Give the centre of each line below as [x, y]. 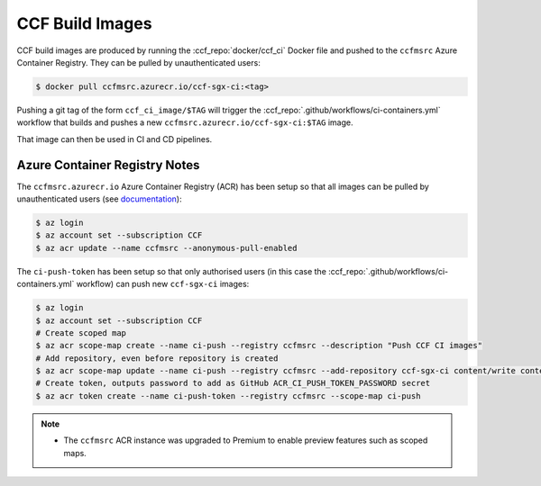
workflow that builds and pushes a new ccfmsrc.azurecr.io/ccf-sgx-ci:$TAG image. [185, 122]
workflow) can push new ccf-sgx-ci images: [163, 284]
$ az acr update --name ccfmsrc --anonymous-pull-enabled [166, 248]
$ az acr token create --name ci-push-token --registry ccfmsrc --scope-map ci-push [228, 396]
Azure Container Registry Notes [108, 165]
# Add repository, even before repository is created [157, 358]
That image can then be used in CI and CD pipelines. [115, 139]
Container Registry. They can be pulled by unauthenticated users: [138, 62]
